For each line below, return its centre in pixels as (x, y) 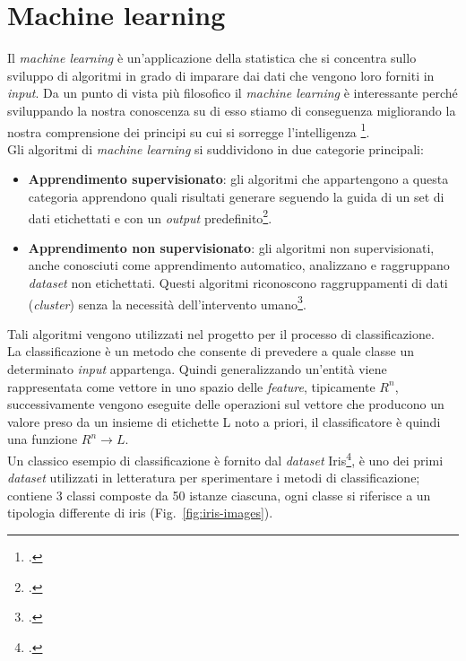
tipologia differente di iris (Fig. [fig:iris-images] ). (140, 513)
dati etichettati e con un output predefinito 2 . (150, 216)
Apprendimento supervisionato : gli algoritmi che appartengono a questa (238, 179)
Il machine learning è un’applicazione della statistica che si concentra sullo (212, 58)
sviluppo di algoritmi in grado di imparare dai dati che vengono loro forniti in (221, 75)
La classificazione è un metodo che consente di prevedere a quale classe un (211, 351)
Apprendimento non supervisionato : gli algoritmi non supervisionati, (231, 247)
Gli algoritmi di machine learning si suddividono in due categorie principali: (216, 148)
